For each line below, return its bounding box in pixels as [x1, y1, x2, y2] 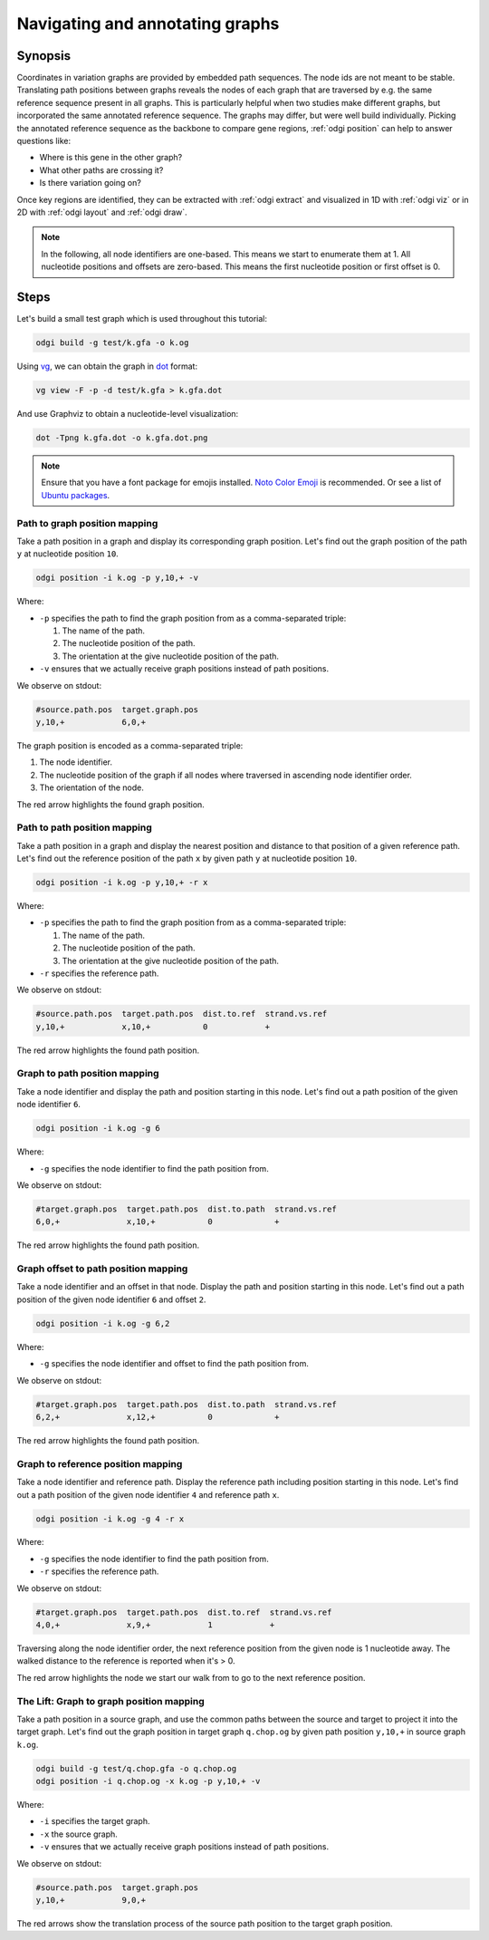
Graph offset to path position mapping [16, 1262, 188, 1275]
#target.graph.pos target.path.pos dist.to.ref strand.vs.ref [35, 1607, 332, 1617]
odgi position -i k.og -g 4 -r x [35, 1513, 185, 1524]
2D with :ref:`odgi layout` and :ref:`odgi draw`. [16, 207, 187, 217]
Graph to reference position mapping [16, 1457, 183, 1470]
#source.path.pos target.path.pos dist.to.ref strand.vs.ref [35, 1009, 328, 1019]
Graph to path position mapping [16, 1067, 159, 1080]
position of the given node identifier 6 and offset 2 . [16, 1294, 206, 1305]
